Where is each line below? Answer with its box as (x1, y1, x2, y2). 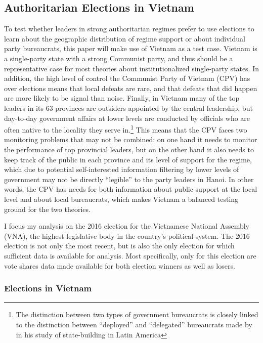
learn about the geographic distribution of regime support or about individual (4, 33, 245, 44)
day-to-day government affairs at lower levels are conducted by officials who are (4, 112, 250, 123)
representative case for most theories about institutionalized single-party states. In (4, 63, 259, 73)
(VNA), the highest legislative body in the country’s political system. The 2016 (4, 230, 250, 241)
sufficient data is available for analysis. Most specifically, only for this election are (4, 250, 256, 261)
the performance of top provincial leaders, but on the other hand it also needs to (4, 144, 254, 154)
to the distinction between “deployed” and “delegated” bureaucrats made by (16, 319, 252, 329)
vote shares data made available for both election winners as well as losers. (4, 260, 235, 271)
